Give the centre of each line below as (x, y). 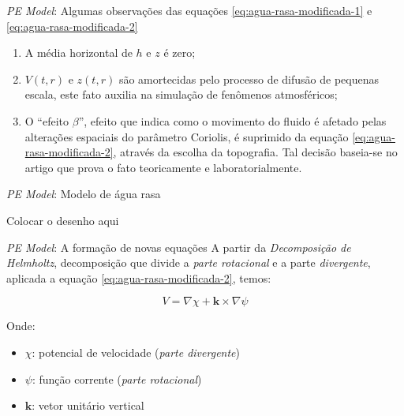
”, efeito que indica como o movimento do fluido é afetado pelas (232, 120)
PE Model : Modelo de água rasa (84, 194)
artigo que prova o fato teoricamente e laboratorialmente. (163, 167)
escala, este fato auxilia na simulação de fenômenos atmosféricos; (181, 94)
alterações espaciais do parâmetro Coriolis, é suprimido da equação (187, 136)
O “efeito (47, 120)
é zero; (180, 52)
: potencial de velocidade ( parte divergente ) (136, 352)
